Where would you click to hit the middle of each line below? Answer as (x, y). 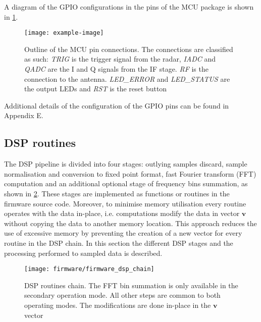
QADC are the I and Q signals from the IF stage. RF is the (116, 69)
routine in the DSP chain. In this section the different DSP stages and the (119, 243)
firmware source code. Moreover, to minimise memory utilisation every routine (125, 203)
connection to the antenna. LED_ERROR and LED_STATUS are (127, 78)
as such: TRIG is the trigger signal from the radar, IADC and (120, 59)
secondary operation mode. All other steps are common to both (122, 295)
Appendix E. (24, 115)
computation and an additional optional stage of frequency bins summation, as (126, 183)
